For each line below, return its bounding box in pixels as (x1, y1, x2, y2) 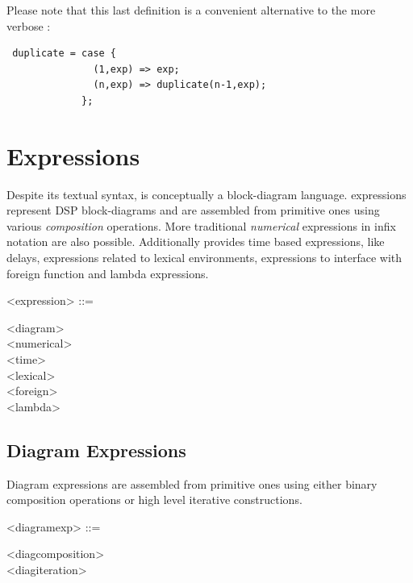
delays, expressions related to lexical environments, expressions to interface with (6, 249, 402, 266)
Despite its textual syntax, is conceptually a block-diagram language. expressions (6, 185, 407, 202)
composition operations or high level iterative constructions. (6, 491, 302, 508)
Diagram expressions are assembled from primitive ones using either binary (6, 475, 378, 492)
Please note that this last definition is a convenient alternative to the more (6, 2, 376, 18)
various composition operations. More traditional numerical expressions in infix (6, 217, 396, 234)
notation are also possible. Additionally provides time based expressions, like (6, 233, 385, 250)
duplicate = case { (12, 48, 117, 60)
